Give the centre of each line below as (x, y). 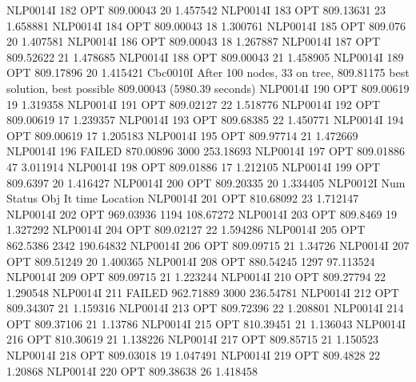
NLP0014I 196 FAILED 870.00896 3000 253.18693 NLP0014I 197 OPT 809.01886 (206, 151)
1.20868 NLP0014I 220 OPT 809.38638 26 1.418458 (132, 370)
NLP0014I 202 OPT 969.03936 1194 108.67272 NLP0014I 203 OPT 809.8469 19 (202, 213)
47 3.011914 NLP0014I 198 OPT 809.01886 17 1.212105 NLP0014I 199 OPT (194, 166)
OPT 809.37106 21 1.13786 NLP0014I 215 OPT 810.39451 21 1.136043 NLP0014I (206, 323)
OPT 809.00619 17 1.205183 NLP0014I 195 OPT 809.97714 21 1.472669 (182, 135)
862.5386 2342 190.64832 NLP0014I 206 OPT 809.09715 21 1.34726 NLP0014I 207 (208, 245)
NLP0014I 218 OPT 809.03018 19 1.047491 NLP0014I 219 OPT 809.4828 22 (194, 355)
